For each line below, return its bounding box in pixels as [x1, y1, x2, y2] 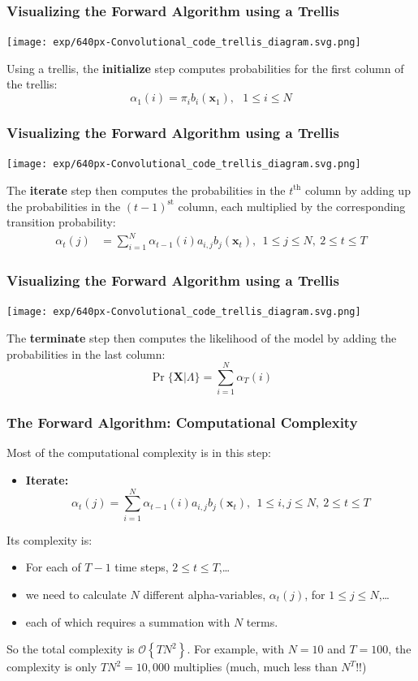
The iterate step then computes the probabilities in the [6, 181, 286, 198]
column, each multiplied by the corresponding [178, 197, 406, 214]
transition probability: [6, 213, 116, 231]
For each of [25, 558, 81, 575]
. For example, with [187, 640, 285, 657]
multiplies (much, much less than [173, 658, 338, 675]
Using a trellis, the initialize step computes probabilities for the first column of [6, 59, 404, 76]
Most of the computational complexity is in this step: [6, 444, 271, 461]
